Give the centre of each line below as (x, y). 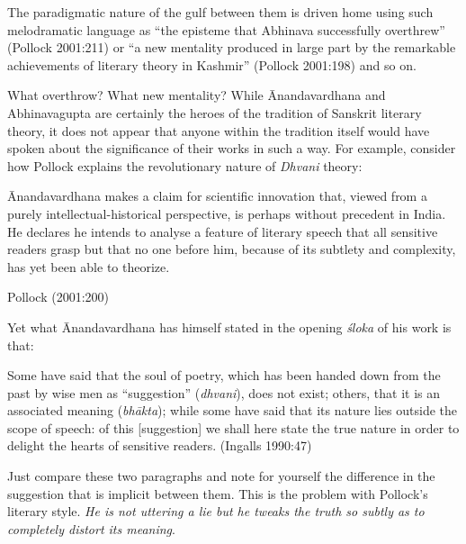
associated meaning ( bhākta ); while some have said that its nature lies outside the (232, 410)
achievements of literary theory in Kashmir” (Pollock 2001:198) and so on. (212, 64)
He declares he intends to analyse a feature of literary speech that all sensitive (223, 231)
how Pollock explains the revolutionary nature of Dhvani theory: (185, 165)
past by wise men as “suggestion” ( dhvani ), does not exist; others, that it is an (224, 392)
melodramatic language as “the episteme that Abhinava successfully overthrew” (226, 29)
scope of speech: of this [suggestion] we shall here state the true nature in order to (233, 427)
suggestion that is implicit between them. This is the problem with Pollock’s (218, 493)
